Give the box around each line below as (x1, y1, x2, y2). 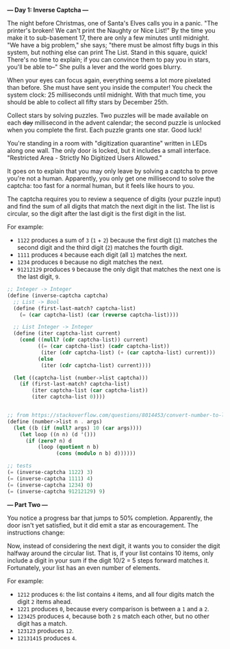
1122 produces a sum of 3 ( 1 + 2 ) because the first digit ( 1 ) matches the (16, 236, 218, 244)
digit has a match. (16, 619, 68, 627)
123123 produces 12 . (16, 626, 74, 635)
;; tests (7, 462, 32, 469)
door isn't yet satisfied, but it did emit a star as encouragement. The (7, 521, 199, 529)
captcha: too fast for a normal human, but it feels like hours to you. (7, 182, 195, 189)
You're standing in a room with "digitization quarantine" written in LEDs (7, 139, 207, 147)
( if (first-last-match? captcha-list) (19, 381, 130, 388)
